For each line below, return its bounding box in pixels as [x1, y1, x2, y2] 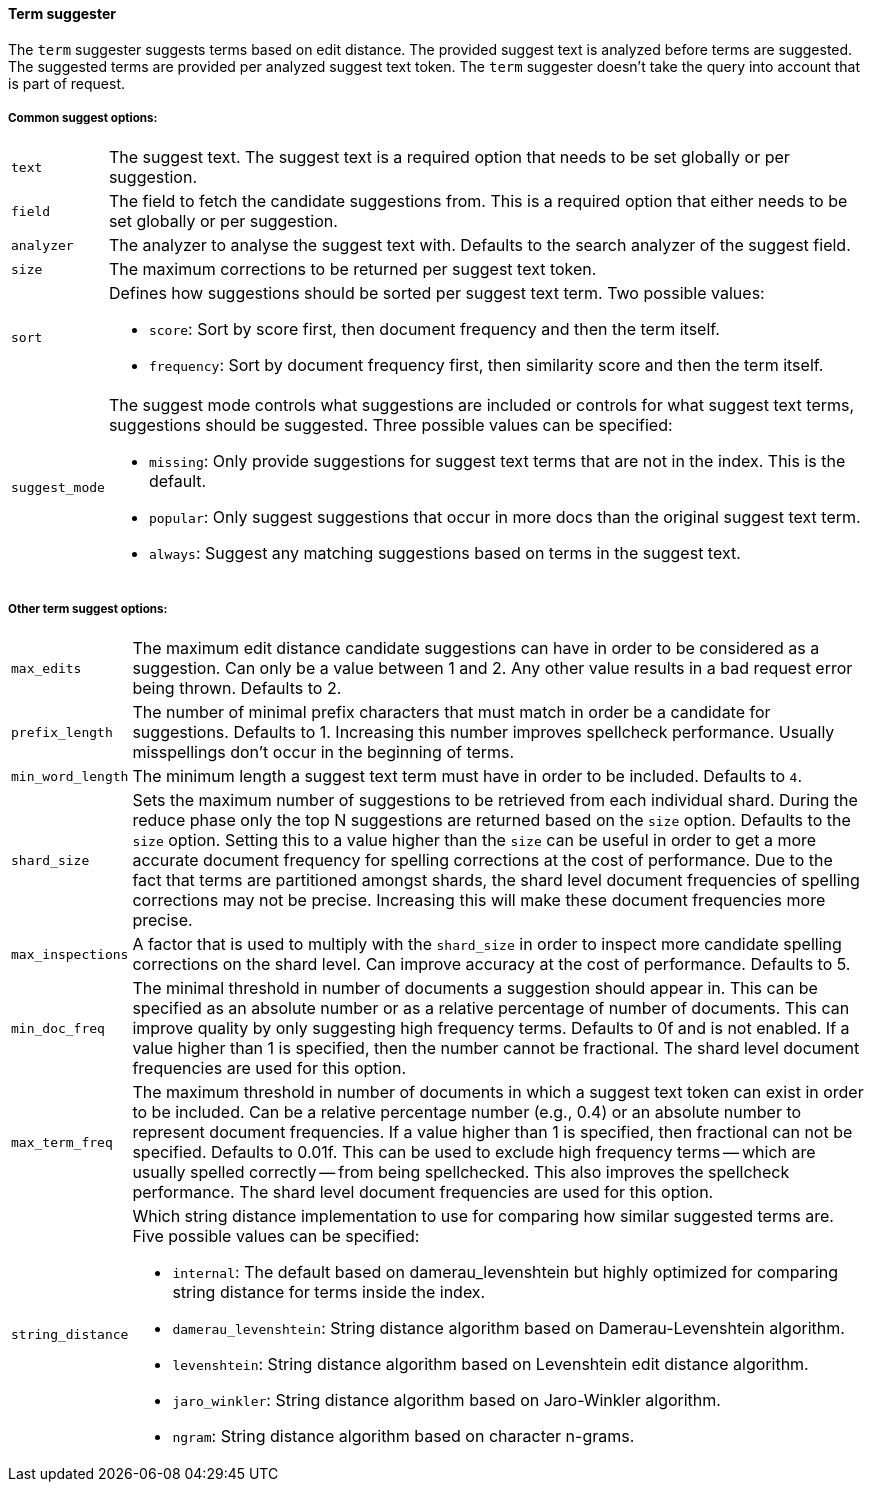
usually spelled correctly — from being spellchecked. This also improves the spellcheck [132, 1162, 790, 1183]
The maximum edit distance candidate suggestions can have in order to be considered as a [132, 638, 820, 659]
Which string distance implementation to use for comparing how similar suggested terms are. [132, 1206, 834, 1227]
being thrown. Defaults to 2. [132, 678, 342, 699]
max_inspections [11, 946, 129, 962]
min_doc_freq [11, 1020, 105, 1036]
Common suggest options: [8, 111, 158, 125]
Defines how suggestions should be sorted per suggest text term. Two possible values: [108, 283, 765, 304]
